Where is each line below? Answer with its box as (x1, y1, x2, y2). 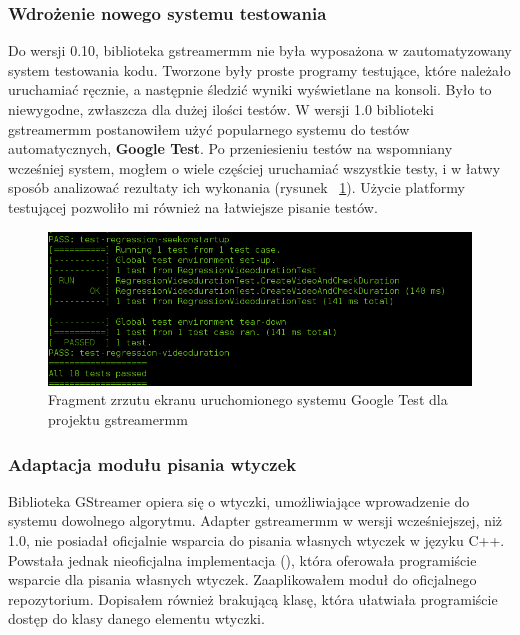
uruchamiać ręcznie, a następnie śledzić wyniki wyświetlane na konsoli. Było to (8, 79, 492, 100)
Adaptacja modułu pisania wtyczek (8, 451, 297, 476)
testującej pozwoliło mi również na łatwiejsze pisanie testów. (8, 196, 378, 217)
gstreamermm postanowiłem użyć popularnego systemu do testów (8, 118, 410, 139)
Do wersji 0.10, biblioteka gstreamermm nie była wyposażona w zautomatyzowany (8, 40, 512, 61)
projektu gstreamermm (48, 409, 188, 430)
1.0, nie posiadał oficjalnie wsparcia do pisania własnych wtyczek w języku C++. (8, 530, 505, 551)
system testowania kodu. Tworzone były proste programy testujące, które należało (8, 59, 511, 80)
